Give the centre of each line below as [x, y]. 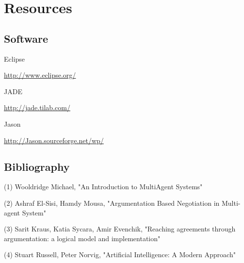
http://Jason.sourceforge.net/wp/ [54, 140]
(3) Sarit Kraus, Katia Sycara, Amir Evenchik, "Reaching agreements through [120, 229]
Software [26, 38]
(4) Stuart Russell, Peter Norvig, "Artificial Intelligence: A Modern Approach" [120, 255]
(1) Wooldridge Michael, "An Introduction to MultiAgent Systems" [103, 187]
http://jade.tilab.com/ [37, 107]
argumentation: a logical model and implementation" [82, 238]
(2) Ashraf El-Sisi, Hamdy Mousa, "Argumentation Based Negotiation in [112, 203]
